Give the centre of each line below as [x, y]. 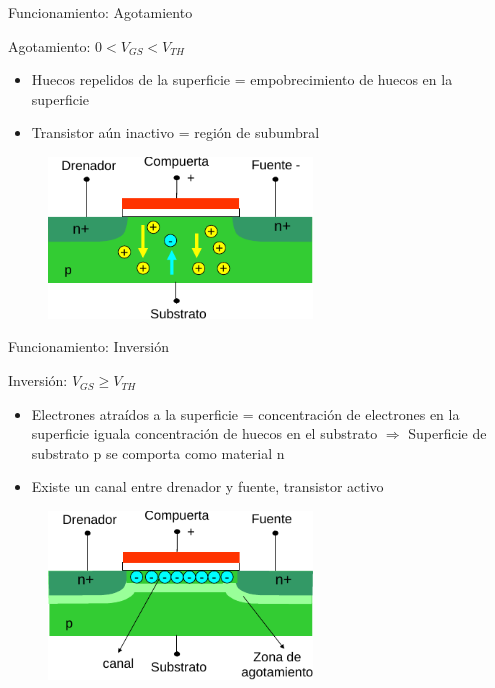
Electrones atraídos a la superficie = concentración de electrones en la [245, 413]
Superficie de [447, 433]
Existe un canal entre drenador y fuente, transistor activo [207, 486]
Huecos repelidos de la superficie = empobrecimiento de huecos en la [242, 79]
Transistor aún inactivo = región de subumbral [175, 132]
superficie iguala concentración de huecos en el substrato [204, 433]
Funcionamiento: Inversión [88, 346]
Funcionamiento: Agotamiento [100, 12]
